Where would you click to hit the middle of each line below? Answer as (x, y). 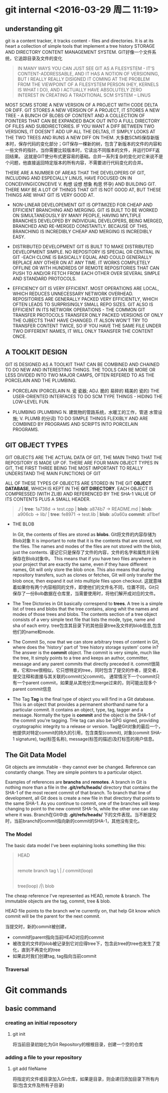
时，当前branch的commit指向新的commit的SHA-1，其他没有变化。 (74, 821)
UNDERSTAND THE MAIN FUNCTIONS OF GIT (53, 473)
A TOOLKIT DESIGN (36, 352)
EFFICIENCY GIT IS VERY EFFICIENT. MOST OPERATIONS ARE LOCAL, (86, 288)
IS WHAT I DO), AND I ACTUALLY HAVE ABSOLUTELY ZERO (79, 90)
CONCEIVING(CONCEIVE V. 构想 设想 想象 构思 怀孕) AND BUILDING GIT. (81, 184)
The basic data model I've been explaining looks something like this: (76, 845)
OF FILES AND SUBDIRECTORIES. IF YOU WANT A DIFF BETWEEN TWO (80, 126)
